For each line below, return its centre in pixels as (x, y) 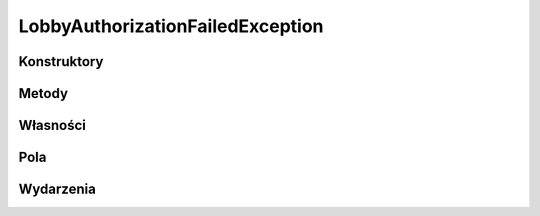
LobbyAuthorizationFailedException (171, 26)
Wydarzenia (57, 189)
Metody (43, 93)
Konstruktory (61, 61)
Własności (52, 125)
